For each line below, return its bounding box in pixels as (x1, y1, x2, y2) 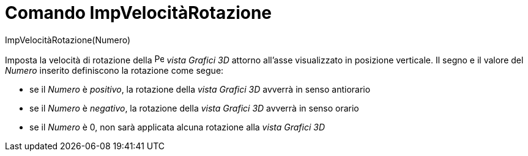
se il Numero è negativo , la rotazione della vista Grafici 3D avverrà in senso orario (29, 102, 359, 113)
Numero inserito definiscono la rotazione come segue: (5, 65, 224, 76)
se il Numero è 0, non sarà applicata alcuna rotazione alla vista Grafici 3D (29, 121, 325, 132)
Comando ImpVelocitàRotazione (5, 2, 272, 23)
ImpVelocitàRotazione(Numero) (5, 34, 131, 45)
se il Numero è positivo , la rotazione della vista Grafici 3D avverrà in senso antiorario (29, 83, 371, 94)
